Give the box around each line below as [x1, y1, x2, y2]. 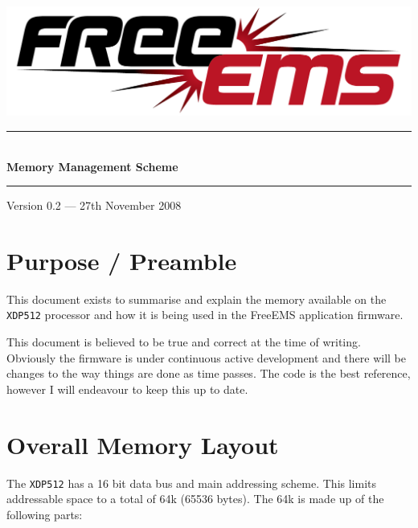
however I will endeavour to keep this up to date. [6, 380, 248, 397]
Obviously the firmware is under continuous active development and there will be [6, 349, 406, 366]
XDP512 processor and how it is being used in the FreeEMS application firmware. [6, 306, 404, 323]
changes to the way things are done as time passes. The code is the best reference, [6, 365, 411, 382]
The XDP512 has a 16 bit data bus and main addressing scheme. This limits [6, 474, 377, 491]
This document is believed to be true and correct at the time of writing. [6, 334, 361, 350]
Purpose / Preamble [6, 244, 237, 276]
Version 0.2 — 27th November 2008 [6, 197, 182, 214]
